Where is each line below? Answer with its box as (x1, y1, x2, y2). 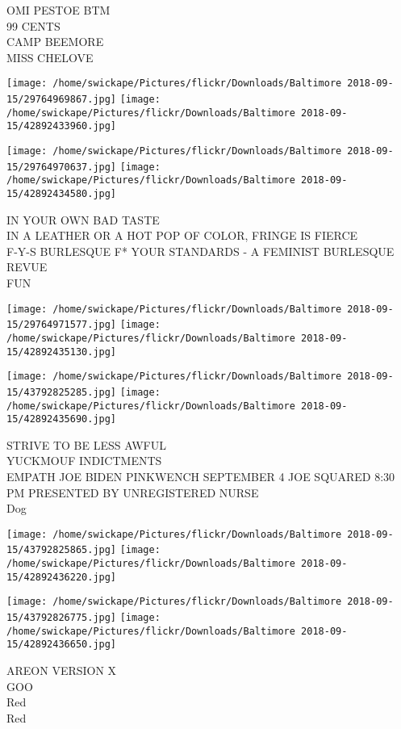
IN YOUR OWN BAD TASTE (6, 211, 160, 228)
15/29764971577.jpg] (6, 319, 117, 331)
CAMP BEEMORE (6, 33, 104, 50)
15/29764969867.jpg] (6, 94, 117, 106)
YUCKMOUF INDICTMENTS (6, 452, 162, 469)
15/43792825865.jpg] (6, 544, 117, 556)
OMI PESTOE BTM (6, 2, 111, 18)
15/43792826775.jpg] (6, 612, 117, 624)
